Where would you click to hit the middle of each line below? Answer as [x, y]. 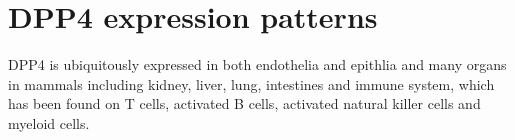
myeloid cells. [49, 122]
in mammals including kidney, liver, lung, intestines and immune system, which [251, 83]
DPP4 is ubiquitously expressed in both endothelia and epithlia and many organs [257, 64]
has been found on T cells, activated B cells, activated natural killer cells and [244, 103]
